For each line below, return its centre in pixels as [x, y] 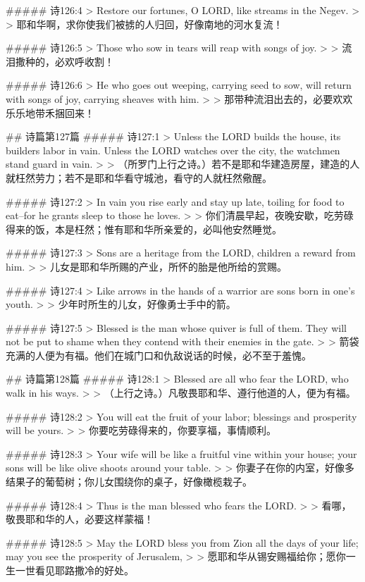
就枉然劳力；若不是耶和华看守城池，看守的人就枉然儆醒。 [139, 177]
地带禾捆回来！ [60, 112]
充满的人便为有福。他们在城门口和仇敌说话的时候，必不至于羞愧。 [159, 355]
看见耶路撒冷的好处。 [84, 570]
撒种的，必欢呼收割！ [64, 61]
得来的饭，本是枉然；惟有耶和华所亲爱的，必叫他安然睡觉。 [144, 229]
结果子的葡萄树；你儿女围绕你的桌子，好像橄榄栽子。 [129, 482]
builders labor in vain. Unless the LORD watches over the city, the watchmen [173, 150]
